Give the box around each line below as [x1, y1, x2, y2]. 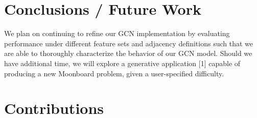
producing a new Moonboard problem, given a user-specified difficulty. [4, 68, 224, 78]
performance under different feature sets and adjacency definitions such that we [4, 38, 253, 48]
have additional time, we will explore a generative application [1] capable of [4, 57, 241, 68]
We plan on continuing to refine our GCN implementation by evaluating [4, 28, 230, 39]
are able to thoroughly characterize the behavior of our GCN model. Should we [4, 48, 252, 58]
